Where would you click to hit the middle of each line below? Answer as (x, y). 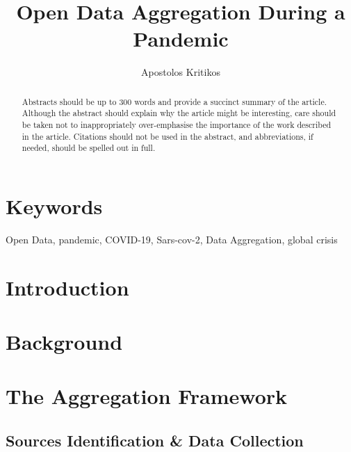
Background (64, 342)
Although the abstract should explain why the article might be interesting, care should (179, 113)
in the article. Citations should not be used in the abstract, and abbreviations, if (168, 136)
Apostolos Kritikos (181, 72)
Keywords (54, 205)
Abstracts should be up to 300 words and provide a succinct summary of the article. (174, 101)
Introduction (67, 287)
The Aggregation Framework (147, 396)
